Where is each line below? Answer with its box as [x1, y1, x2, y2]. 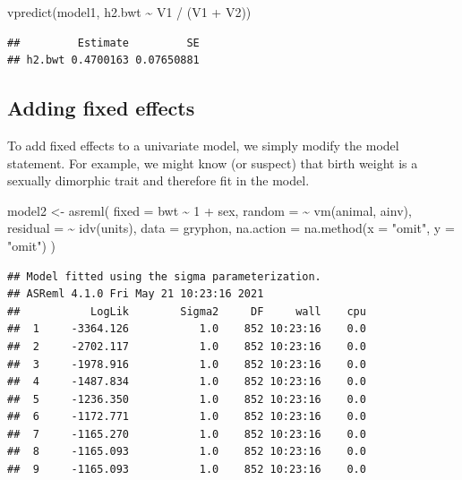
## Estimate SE [7, 36, 200, 49]
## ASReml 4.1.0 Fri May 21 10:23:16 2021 [7, 287, 264, 301]
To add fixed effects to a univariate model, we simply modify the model [7, 135, 399, 154]
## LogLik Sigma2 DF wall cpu [7, 304, 366, 318]
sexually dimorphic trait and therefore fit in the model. [7, 171, 310, 190]
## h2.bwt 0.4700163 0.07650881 [7, 54, 200, 67]
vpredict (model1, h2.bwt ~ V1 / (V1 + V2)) [7, 3, 252, 21]
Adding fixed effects [7, 94, 195, 122]
